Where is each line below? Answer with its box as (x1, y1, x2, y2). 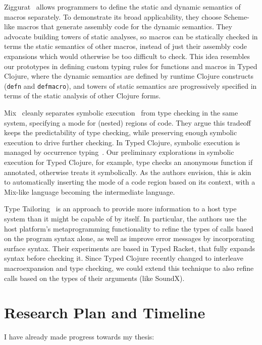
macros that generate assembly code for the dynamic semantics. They (17, 21, 232, 32)
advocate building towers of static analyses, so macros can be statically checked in (4, 31, 258, 41)
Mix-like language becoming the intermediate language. (4, 186, 175, 197)
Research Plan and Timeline (4, 302, 205, 323)
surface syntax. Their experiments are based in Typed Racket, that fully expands (4, 243, 255, 253)
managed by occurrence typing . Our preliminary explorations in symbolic (4, 147, 234, 157)
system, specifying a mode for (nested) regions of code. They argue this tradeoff (4, 117, 251, 128)
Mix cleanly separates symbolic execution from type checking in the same (4, 107, 238, 118)
